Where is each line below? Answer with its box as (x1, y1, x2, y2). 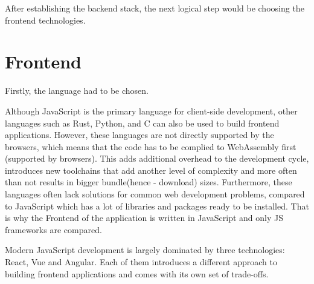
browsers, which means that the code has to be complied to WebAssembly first (5, 140, 296, 153)
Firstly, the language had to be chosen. (5, 84, 149, 97)
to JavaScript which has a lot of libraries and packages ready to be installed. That (5, 199, 309, 212)
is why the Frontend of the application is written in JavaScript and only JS (5, 211, 283, 224)
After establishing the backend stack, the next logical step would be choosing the (5, 2, 304, 14)
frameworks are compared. (5, 223, 102, 236)
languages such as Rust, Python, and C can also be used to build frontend (5, 116, 280, 129)
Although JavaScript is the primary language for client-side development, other (5, 104, 298, 117)
